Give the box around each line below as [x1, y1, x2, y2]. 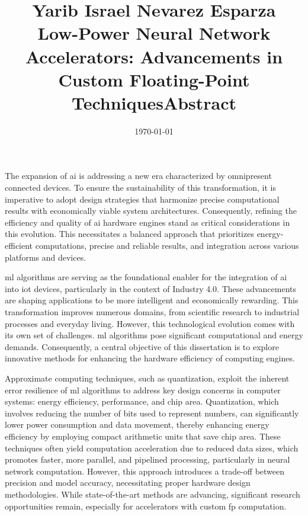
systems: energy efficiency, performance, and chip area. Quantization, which [5, 395, 279, 408]
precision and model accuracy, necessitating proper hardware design [5, 476, 251, 489]
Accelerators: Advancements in [25, 44, 283, 68]
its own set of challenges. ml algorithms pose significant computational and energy [5, 329, 303, 341]
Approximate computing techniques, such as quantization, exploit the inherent [5, 371, 290, 384]
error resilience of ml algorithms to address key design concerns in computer [5, 383, 281, 396]
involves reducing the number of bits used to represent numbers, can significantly [5, 406, 299, 419]
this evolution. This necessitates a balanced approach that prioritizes [5, 227, 254, 240]
